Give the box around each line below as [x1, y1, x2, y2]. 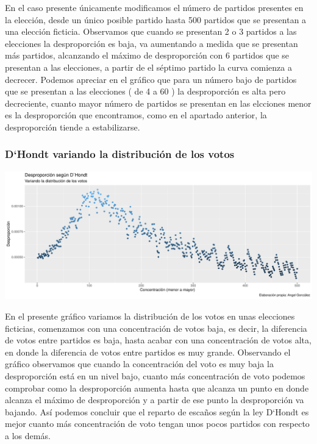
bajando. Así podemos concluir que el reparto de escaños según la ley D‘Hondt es [5, 405, 309, 418]
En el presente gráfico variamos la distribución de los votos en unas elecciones [5, 310, 295, 323]
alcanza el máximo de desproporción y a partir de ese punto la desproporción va [5, 393, 304, 406]
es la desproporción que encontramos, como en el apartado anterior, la [5, 109, 267, 121]
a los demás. [5, 429, 51, 442]
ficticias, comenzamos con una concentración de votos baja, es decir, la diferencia [5, 321, 307, 334]
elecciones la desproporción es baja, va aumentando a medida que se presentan [5, 37, 298, 49]
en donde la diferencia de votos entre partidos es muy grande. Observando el [5, 345, 291, 358]
